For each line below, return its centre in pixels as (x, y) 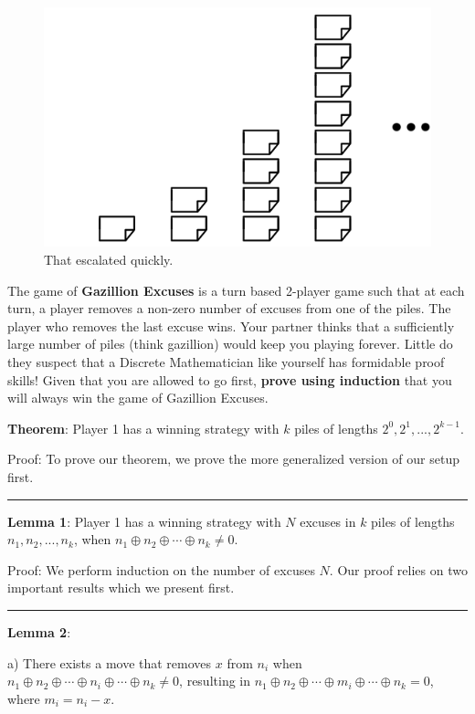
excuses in (328, 521)
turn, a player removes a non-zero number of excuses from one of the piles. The (229, 308)
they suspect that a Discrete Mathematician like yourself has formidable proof (226, 362)
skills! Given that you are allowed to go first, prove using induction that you (230, 379)
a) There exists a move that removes (110, 662)
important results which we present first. (121, 588)
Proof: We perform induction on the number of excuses (161, 569)
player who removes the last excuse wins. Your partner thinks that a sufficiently (231, 325)
